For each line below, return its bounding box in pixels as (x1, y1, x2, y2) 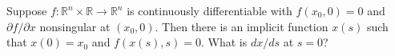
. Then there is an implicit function (155, 18, 328, 34)
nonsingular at (39, 18, 111, 34)
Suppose (6, 2, 47, 18)
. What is (200, 34, 248, 50)
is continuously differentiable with (127, 2, 292, 18)
